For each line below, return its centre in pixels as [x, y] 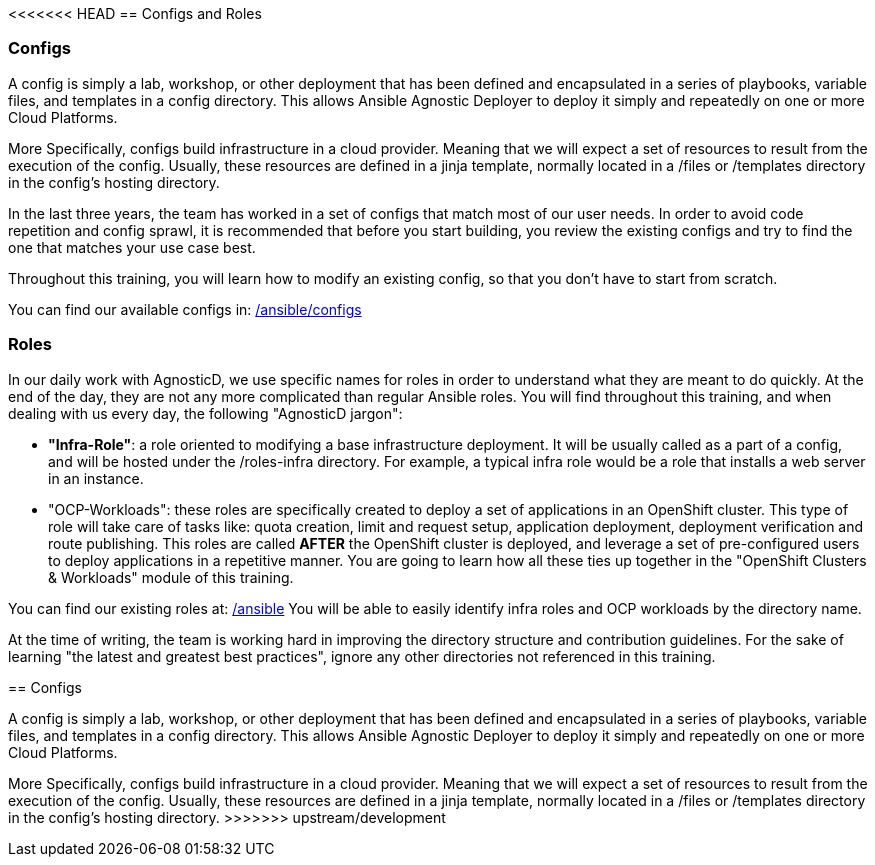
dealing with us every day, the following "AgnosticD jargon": [205, 413]
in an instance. [96, 478]
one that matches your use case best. [132, 247]
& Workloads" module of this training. [171, 577]
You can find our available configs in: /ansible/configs [185, 309]
